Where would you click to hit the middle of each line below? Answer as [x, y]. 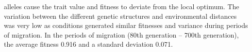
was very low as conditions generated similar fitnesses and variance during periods [126, 25]
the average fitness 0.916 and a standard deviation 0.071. [88, 44]
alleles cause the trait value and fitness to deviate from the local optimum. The [122, 6]
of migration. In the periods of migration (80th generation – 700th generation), [121, 34]
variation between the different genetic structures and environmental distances [120, 16]
